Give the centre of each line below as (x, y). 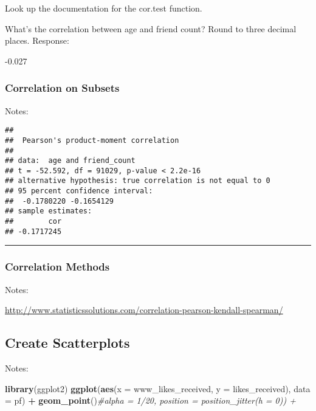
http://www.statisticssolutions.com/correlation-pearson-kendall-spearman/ (144, 310)
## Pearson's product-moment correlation (92, 140)
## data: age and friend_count (70, 161)
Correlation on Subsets (62, 88)
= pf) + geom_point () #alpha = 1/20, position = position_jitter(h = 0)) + (150, 400)
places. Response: (37, 40)
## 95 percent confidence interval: (79, 191)
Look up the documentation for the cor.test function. (104, 8)
